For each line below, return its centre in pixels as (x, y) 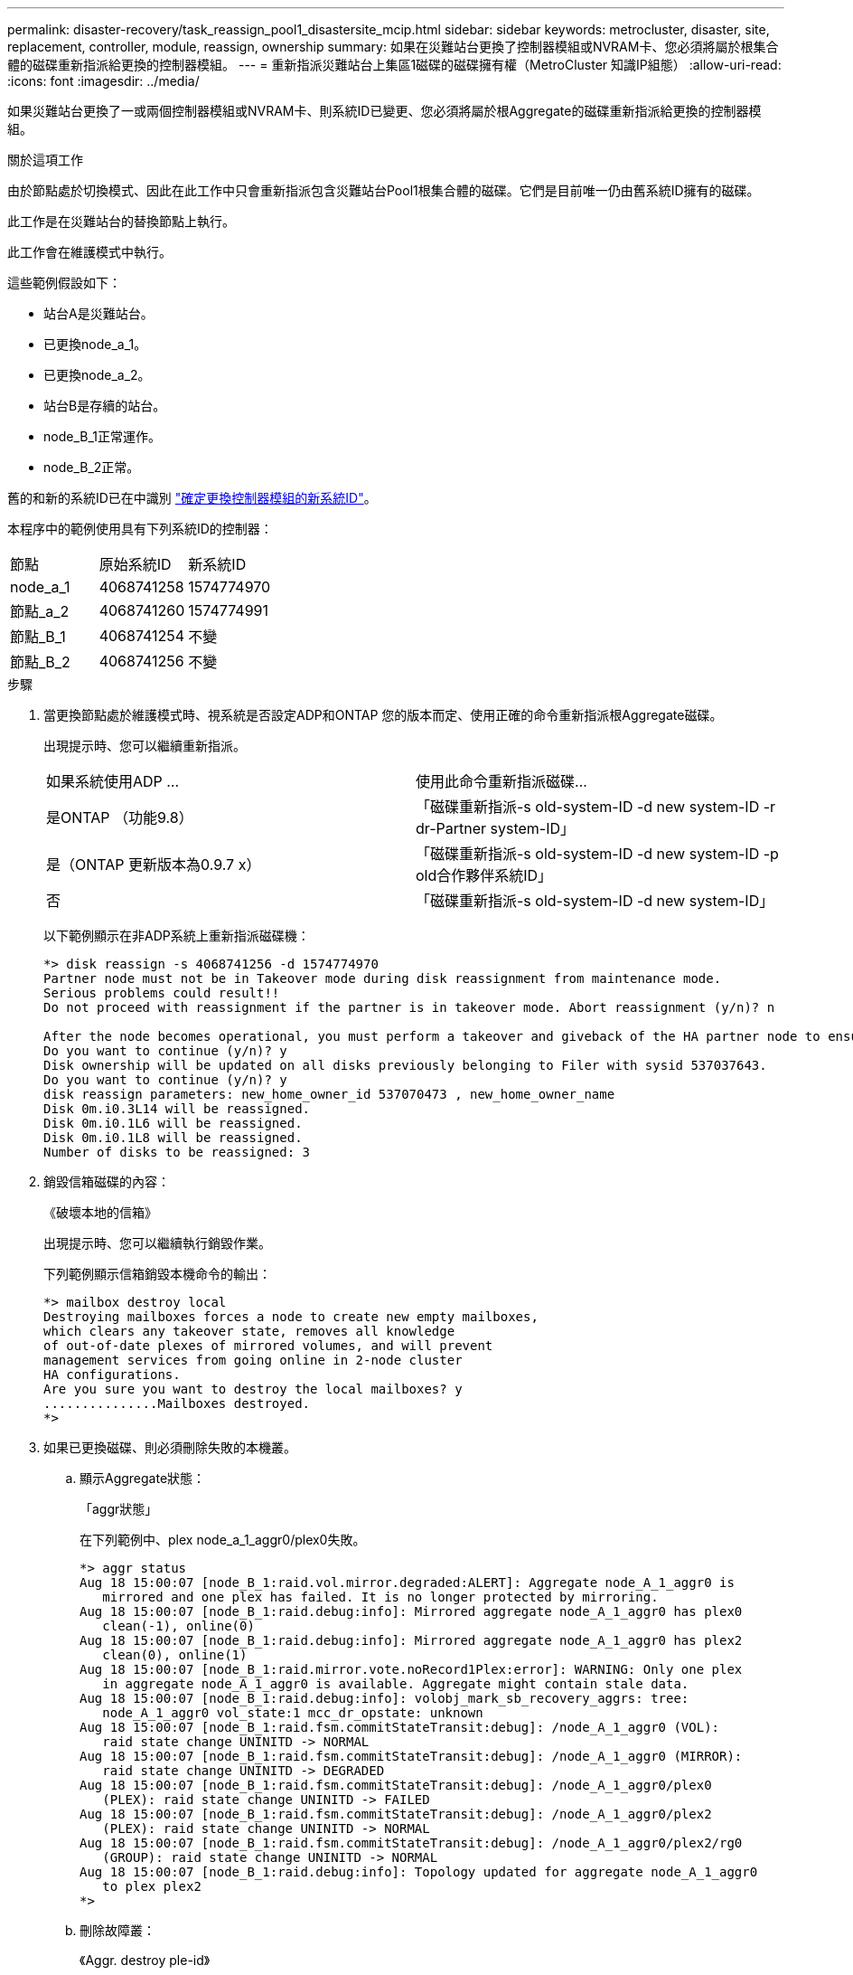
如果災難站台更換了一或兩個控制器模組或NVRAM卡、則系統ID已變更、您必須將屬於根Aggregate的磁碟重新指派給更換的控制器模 (384, 111)
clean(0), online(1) (175, 1655)
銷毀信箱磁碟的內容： (107, 1181)
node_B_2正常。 (92, 467)
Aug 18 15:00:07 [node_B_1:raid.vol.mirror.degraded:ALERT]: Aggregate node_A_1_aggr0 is (407, 1583)
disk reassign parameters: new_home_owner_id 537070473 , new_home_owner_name (329, 1094)
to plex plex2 (152, 1886)
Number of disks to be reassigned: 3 (177, 1152)
